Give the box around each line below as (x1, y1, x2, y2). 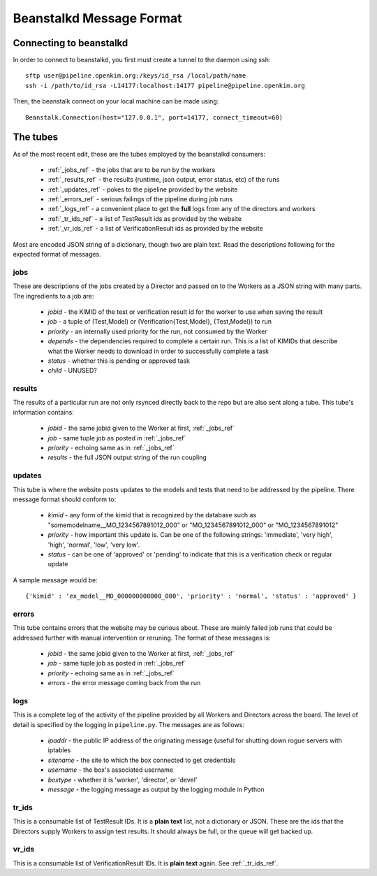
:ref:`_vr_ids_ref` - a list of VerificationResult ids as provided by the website (47, 224, 263, 233)
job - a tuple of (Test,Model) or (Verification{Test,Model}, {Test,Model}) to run (47, 317, 272, 326)
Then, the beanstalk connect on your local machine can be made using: (13, 97, 219, 106)
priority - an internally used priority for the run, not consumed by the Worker (47, 327, 268, 336)
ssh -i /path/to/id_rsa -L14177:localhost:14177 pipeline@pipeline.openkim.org (25, 81, 305, 89)
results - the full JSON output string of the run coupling (47, 453, 207, 461)
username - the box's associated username (47, 766, 174, 774)
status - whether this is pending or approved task (47, 357, 190, 365)
